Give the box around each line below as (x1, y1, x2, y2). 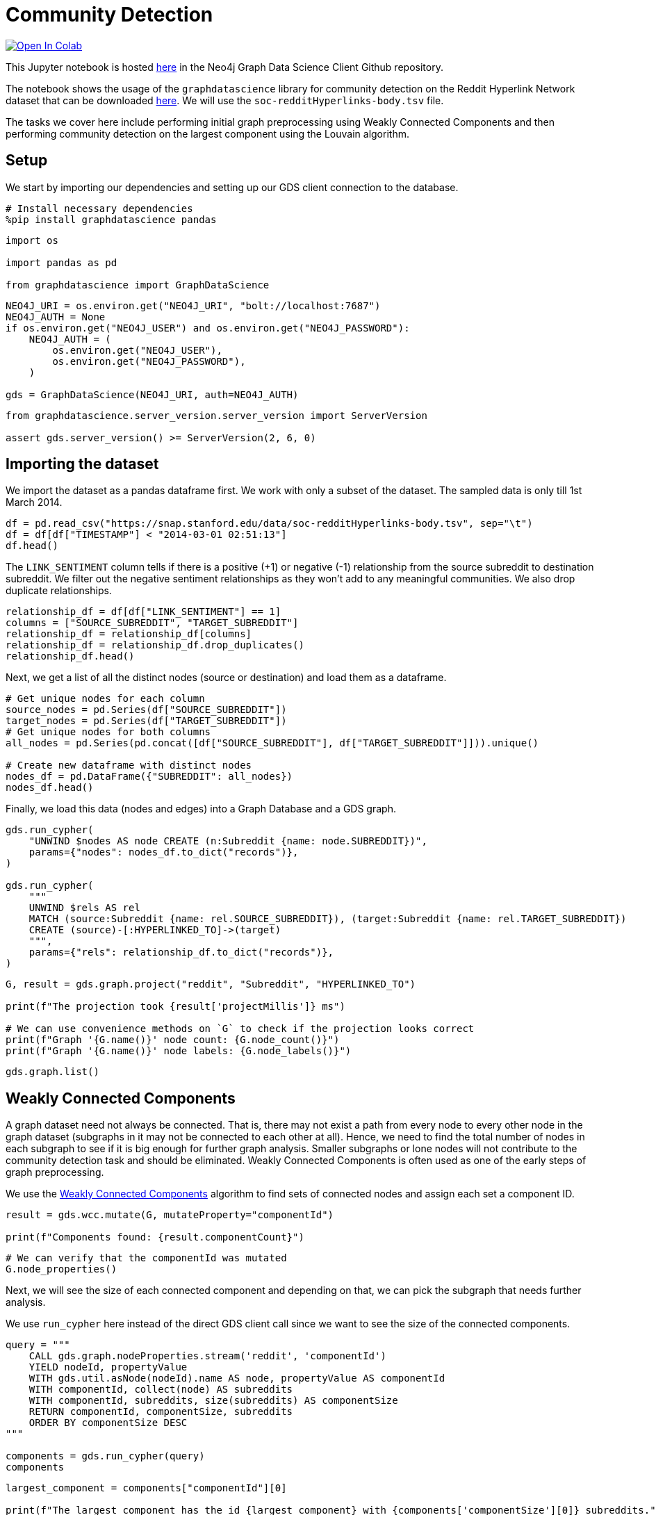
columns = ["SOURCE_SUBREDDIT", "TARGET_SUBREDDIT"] (6, 617, 299, 629)
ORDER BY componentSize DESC (28, 1417, 188, 1429)
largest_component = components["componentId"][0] (6, 1482, 287, 1494)
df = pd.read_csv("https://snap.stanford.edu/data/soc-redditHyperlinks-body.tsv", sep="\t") (6, 518, 533, 530)
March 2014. (6, 496, 63, 509)
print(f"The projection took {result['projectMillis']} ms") (6, 1001, 345, 1013)
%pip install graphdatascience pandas (6, 213, 217, 225)
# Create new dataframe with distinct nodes (6, 760, 252, 771)
